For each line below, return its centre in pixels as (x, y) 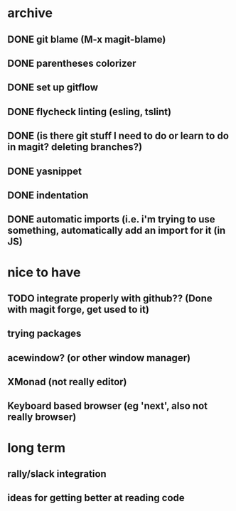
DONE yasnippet (44, 171)
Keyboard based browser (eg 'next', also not (108, 406)
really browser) (42, 417)
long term (37, 447)
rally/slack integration (57, 474)
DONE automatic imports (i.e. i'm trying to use (111, 219)
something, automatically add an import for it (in (117, 231)
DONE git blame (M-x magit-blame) (87, 39)
